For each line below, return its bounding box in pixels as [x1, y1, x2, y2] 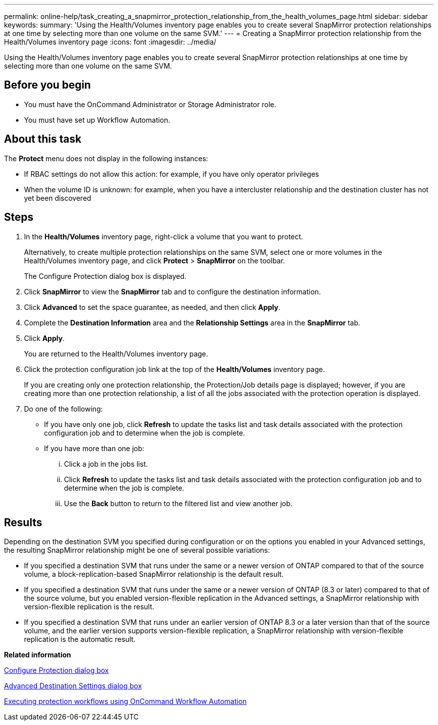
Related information [4, 650, 71, 659]
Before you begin [4, 79, 91, 92]
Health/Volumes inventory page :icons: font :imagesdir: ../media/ [4, 38, 216, 46]
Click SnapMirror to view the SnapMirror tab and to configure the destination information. [24, 287, 321, 296]
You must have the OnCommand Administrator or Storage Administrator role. [24, 100, 276, 109]
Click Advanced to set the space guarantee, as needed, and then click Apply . [24, 302, 280, 311]
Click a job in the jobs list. [64, 459, 148, 468]
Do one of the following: [24, 404, 103, 413]
